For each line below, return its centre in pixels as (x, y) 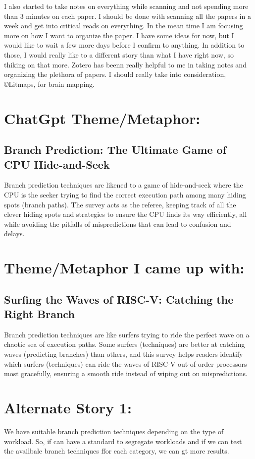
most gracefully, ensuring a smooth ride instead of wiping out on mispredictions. (126, 373)
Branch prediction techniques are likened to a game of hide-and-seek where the (124, 185)
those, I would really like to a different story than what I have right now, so (119, 54)
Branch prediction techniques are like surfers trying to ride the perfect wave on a (127, 334)
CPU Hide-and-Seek (57, 164)
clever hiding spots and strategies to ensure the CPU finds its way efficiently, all (126, 214)
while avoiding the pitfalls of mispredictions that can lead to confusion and (118, 224)
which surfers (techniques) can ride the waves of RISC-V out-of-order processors (126, 363)
